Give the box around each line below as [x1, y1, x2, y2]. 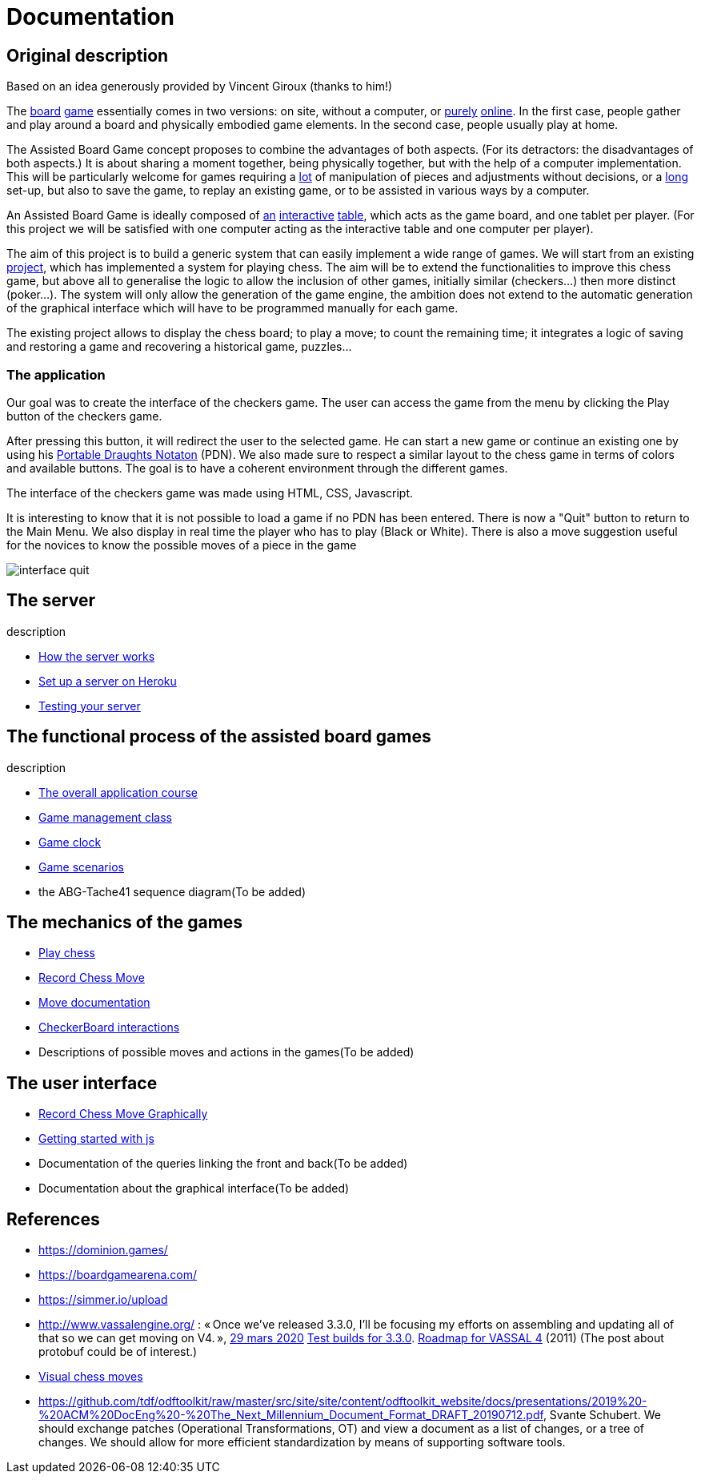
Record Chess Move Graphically [38, 1107, 208, 1121]
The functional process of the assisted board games [6, 726, 431, 747]
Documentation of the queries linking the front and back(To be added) [38, 1156, 408, 1171]
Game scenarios [38, 859, 124, 874]
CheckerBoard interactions [38, 1020, 180, 1035]
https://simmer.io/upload [38, 1293, 168, 1307]
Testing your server [38, 698, 141, 713]
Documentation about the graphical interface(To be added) [38, 1181, 350, 1196]
